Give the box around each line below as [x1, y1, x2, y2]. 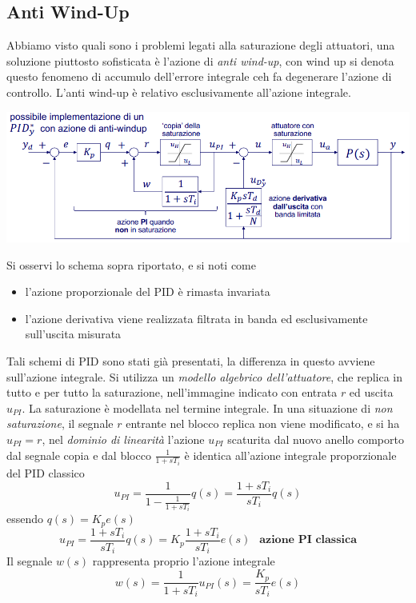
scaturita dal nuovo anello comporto [227, 430, 404, 447]
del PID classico [6, 465, 85, 481]
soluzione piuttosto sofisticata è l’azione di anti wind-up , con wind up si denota [6, 52, 394, 69]
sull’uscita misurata [25, 325, 122, 342]
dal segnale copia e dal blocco [6, 446, 151, 463]
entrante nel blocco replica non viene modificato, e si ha [126, 415, 400, 432]
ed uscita [349, 384, 394, 401]
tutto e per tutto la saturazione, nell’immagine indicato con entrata [6, 384, 338, 401]
